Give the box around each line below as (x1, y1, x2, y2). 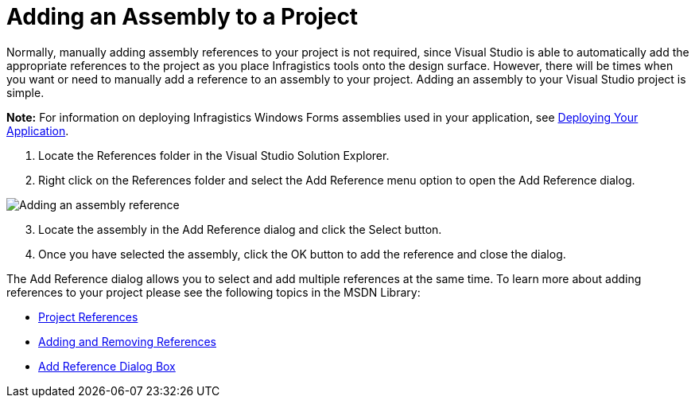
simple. (6, 85, 45, 99)
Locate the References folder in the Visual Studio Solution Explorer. (38, 148, 390, 162)
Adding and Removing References (38, 334, 216, 348)
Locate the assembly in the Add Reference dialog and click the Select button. (38, 222, 442, 236)
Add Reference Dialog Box (38, 359, 176, 373)
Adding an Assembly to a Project (6, 3, 359, 30)
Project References (38, 309, 138, 324)
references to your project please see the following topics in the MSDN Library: (6, 285, 421, 299)
